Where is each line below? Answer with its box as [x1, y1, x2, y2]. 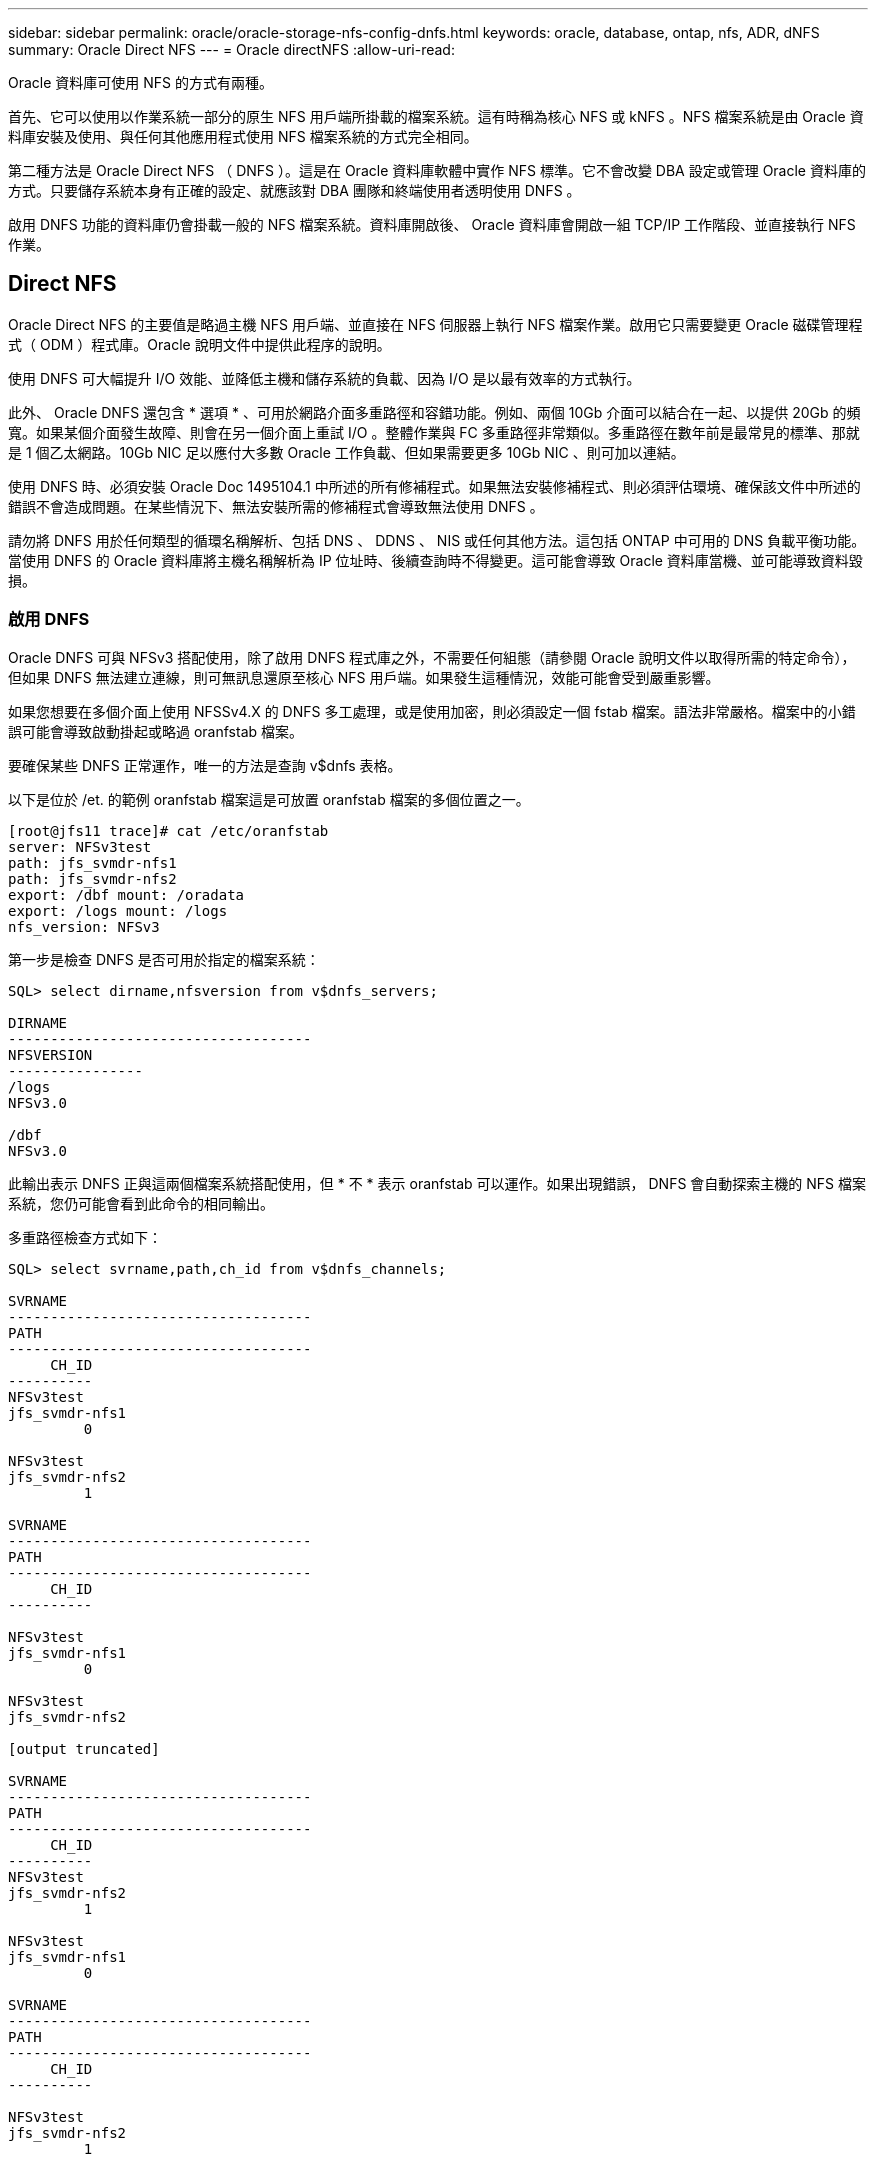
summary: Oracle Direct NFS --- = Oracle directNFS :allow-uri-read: [8, 41, 455, 58]
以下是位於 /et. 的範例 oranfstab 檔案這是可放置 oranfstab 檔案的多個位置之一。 [8, 790, 530, 808]
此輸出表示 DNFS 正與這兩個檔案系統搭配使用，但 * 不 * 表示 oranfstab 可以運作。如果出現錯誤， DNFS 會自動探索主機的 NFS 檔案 [8, 1174, 867, 1192]
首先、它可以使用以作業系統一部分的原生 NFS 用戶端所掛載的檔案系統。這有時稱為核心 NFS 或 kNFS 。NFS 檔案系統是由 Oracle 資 [8, 108, 864, 125]
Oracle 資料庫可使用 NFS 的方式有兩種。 [8, 74, 273, 91]
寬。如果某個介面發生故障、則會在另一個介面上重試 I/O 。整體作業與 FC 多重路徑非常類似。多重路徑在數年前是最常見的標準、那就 [8, 423, 860, 441]
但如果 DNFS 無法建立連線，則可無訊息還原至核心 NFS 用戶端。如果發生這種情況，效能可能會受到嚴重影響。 [8, 668, 720, 686]
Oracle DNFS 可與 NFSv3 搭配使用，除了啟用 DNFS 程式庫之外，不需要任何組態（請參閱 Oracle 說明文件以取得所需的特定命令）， [8, 648, 856, 666]
